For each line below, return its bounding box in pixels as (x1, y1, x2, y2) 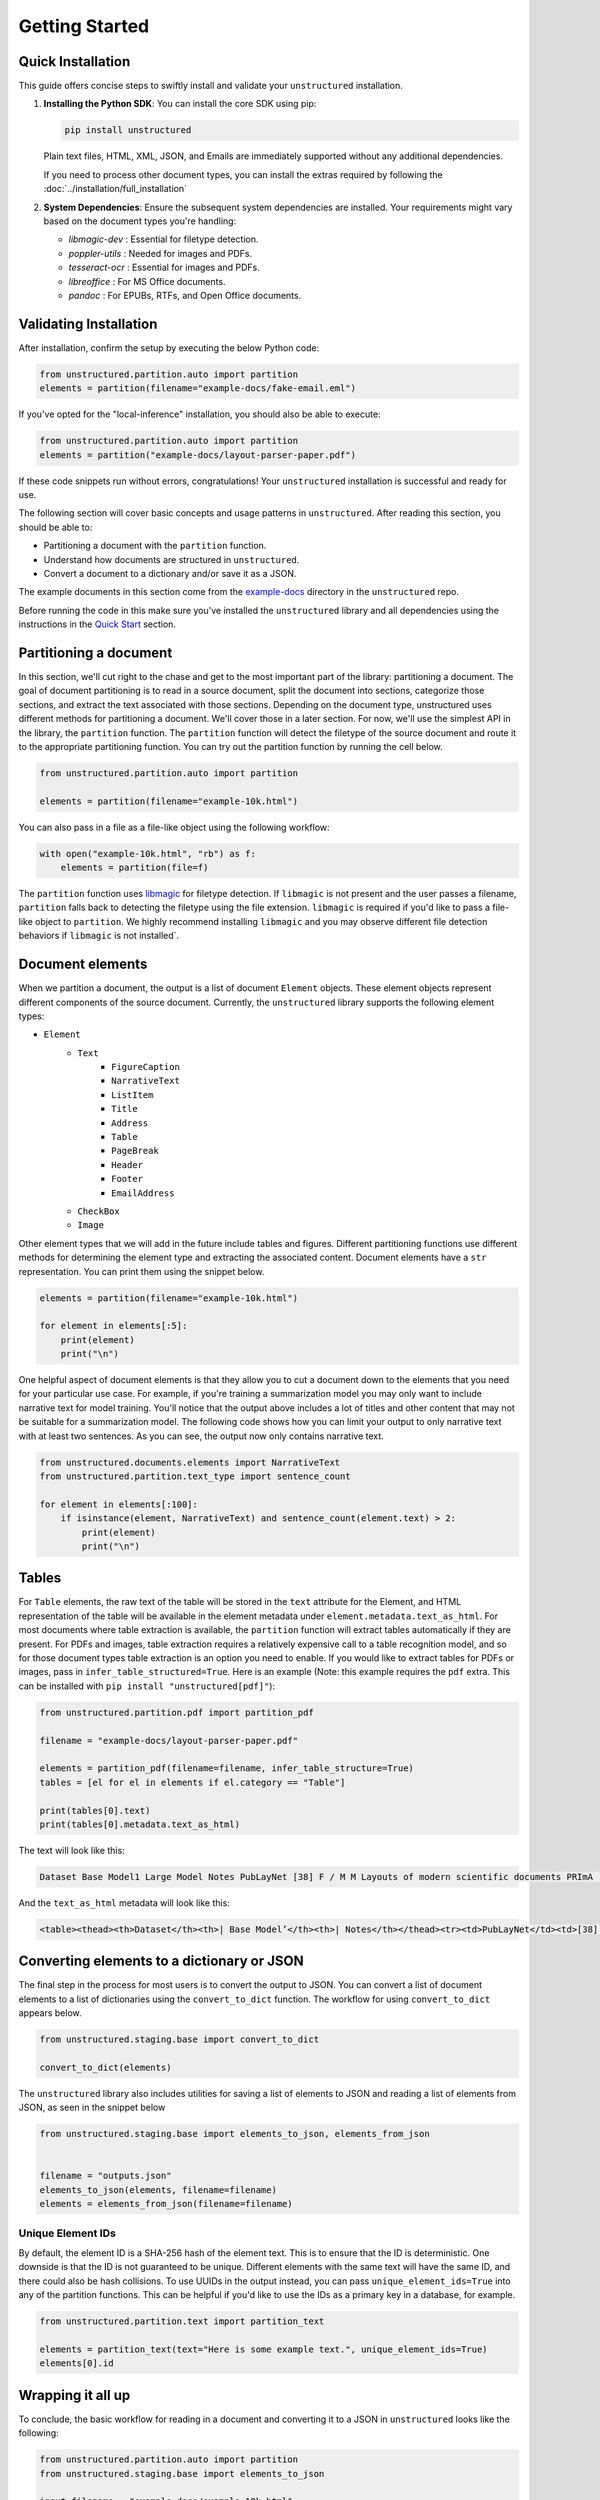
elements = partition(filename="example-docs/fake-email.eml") (39, 383, 357, 394)
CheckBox (77, 1205, 120, 1217)
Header (111, 1159, 144, 1170)
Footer (111, 1173, 144, 1185)
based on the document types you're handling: (43, 215, 237, 227)
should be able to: (18, 521, 93, 533)
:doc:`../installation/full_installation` (43, 183, 188, 195)
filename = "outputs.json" (39, 2170, 172, 2182)
